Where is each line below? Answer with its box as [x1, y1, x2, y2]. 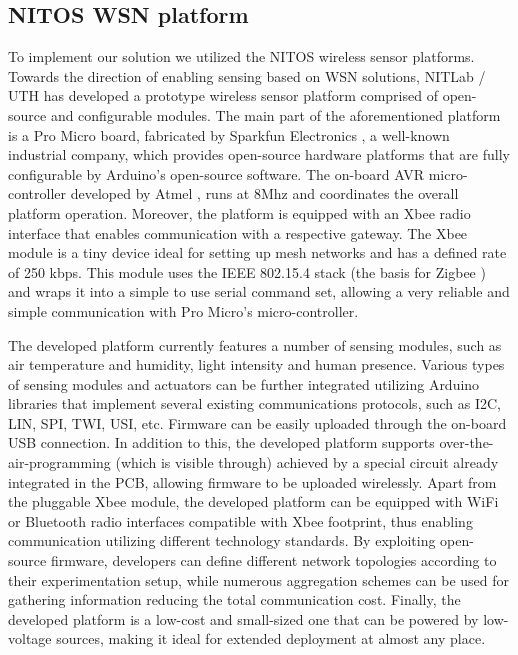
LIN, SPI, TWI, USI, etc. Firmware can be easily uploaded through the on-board [8, 412, 507, 433]
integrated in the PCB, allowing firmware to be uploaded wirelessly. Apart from [8, 471, 497, 492]
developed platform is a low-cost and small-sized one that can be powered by [8, 608, 479, 629]
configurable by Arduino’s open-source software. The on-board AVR [8, 163, 424, 184]
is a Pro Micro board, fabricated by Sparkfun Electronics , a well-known [8, 124, 450, 145]
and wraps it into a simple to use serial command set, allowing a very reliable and [8, 281, 510, 302]
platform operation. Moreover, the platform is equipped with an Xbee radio [8, 202, 471, 223]
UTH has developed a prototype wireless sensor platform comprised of [8, 85, 438, 106]
